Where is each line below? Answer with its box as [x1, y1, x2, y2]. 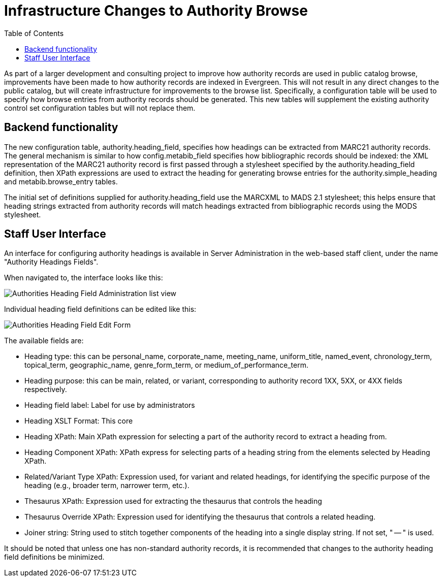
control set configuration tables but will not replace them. [4, 103, 196, 112]
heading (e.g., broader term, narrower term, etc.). [24, 481, 189, 490]
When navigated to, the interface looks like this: [4, 273, 163, 282]
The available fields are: [4, 336, 84, 345]
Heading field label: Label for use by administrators [24, 401, 195, 410]
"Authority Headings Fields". [4, 257, 99, 267]
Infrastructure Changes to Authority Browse [4, 2, 308, 19]
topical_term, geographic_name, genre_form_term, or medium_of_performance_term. [24, 361, 308, 370]
